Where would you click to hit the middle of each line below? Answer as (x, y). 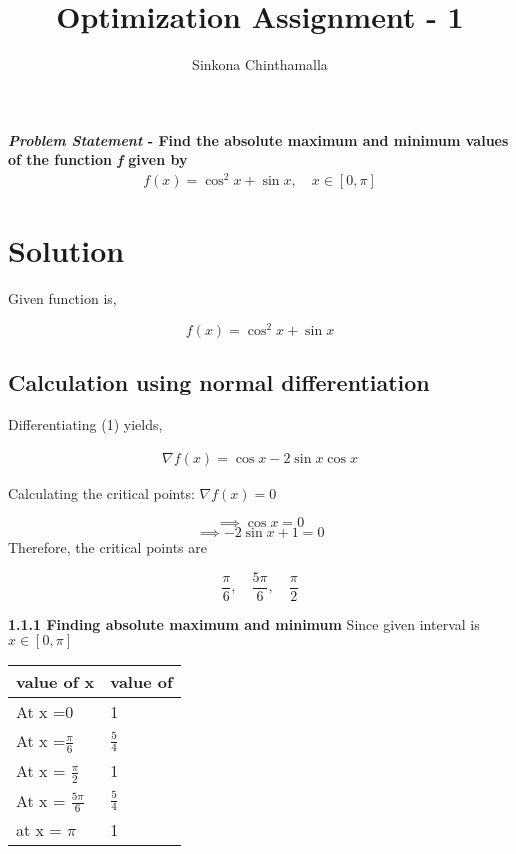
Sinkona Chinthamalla (260, 64)
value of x (55, 682)
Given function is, (62, 298)
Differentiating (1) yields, (85, 424)
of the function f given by (98, 159)
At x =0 (45, 712)
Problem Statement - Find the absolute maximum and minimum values (258, 139)
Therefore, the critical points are (107, 547)
